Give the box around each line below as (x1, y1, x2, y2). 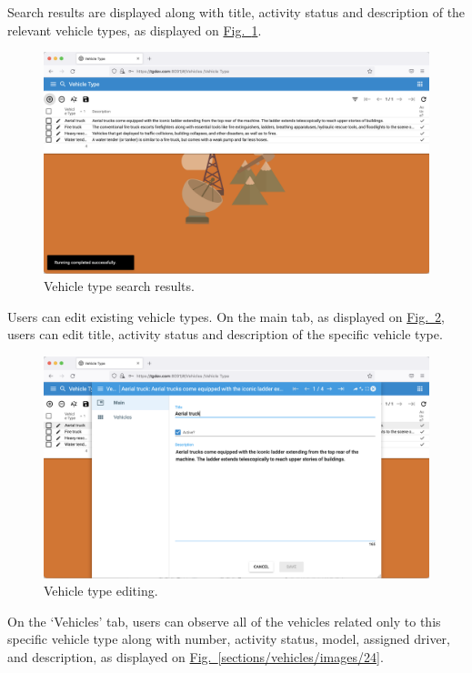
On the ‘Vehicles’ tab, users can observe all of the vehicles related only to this (7, 611, 441, 630)
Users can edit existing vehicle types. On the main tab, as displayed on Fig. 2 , (7, 306, 445, 326)
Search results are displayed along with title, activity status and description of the (7, 3, 466, 21)
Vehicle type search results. (44, 276, 195, 296)
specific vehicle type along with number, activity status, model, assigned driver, (7, 629, 451, 648)
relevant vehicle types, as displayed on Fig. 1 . (7, 20, 262, 39)
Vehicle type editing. (44, 581, 158, 600)
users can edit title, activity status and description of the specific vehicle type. (7, 325, 443, 344)
